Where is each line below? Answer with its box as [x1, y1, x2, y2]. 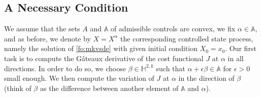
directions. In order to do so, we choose [4, 63, 126, 73]
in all [227, 53, 244, 63]
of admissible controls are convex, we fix [110, 23, 236, 34]
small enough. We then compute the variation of [4, 73, 154, 83]
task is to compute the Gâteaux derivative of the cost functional [4, 53, 204, 63]
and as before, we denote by [4, 33, 91, 43]
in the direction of [178, 73, 235, 83]
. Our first [225, 43, 256, 54]
